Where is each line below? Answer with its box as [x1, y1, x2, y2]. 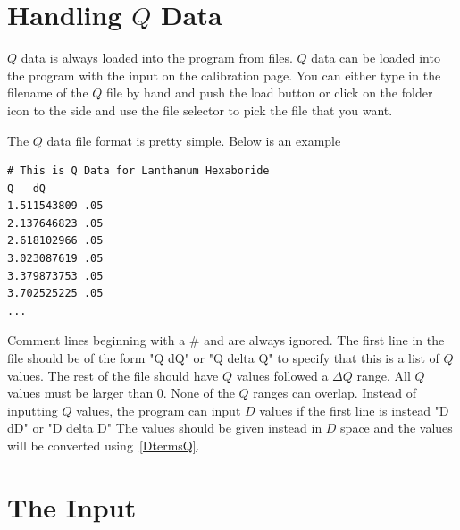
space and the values [340, 418, 453, 437]
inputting [7, 400, 58, 419]
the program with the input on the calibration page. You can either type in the [7, 65, 441, 84]
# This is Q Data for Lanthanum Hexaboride [7, 164, 270, 178]
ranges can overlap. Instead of [253, 383, 416, 402]
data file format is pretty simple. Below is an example [46, 130, 341, 149]
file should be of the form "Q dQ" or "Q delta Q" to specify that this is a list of [7, 349, 439, 367]
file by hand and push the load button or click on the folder [106, 83, 433, 102]
